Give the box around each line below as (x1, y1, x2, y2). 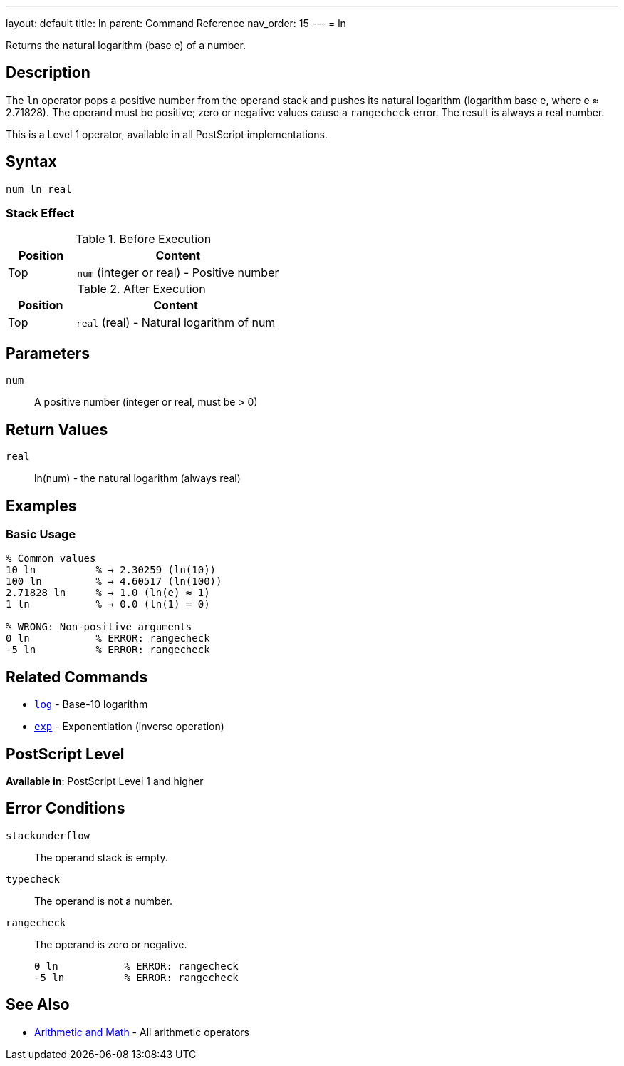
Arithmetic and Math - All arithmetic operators (34, 1025, 249, 1038)
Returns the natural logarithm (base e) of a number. (6, 39, 246, 51)
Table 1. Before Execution (76, 232, 212, 247)
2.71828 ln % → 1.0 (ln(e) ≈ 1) (6, 587, 210, 599)
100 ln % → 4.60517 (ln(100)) (6, 575, 222, 588)
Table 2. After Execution (77, 282, 206, 297)
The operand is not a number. (34, 894, 173, 907)
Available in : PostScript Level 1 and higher (6, 775, 204, 788)
